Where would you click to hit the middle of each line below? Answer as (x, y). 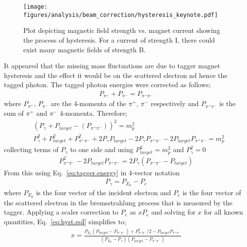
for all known (223, 212)
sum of (14, 113)
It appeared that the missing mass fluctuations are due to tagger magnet (112, 66)
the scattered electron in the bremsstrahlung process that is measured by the (118, 202)
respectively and (175, 103)
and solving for (173, 212)
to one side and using (102, 149)
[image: (36, 7)
